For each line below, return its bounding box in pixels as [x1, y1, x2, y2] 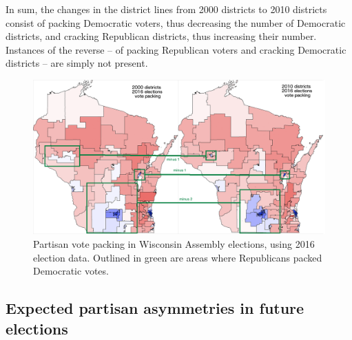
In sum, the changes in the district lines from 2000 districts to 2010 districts [6, 2, 327, 16]
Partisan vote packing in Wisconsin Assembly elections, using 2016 [33, 236, 315, 251]
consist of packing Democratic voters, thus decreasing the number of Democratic [6, 15, 346, 30]
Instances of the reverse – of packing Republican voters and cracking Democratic [6, 42, 346, 56]
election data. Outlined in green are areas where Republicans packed [33, 250, 322, 264]
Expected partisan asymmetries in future [6, 297, 304, 319]
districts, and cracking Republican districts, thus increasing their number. [6, 29, 317, 43]
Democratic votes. [33, 264, 109, 278]
